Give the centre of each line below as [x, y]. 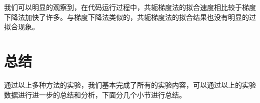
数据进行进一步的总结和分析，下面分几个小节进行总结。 [95, 94]
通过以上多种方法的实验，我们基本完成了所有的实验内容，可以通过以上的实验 [130, 84]
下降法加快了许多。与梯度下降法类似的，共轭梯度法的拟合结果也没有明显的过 [130, 17]
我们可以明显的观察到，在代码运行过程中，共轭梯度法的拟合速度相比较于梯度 [130, 7]
